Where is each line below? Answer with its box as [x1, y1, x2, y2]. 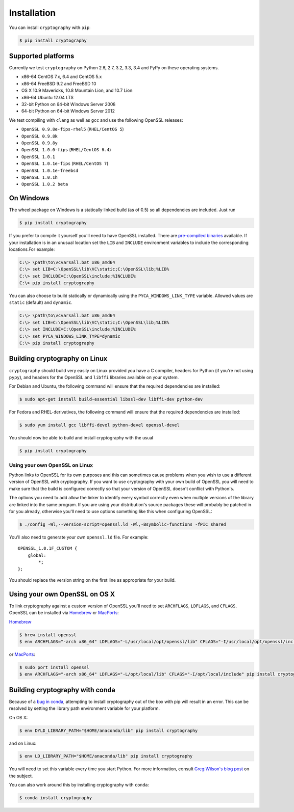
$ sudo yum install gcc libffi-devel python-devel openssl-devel [19, 422, 180, 428]
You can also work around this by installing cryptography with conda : [9, 782, 149, 788]
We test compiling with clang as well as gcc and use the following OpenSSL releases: [9, 117, 183, 123]
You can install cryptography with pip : [9, 25, 91, 30]
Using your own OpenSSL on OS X [9, 590, 115, 598]
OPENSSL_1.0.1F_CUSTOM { [18, 545, 77, 551]
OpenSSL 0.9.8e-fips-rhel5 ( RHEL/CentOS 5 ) [21, 126, 124, 132]
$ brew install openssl [19, 632, 77, 638]
